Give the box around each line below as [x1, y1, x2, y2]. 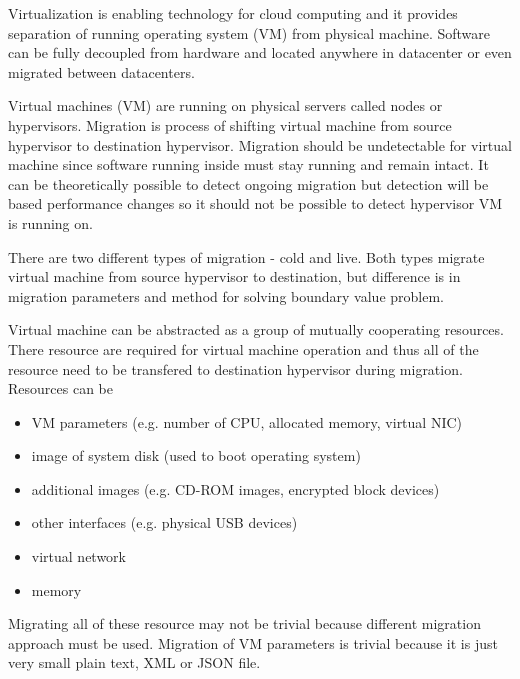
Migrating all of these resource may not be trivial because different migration [8, 613, 481, 634]
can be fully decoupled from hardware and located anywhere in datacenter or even [8, 42, 512, 63]
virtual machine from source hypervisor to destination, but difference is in [8, 266, 461, 287]
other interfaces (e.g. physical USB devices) [31, 512, 298, 533]
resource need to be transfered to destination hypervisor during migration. [8, 358, 463, 379]
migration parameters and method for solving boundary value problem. [8, 285, 445, 306]
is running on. [8, 212, 93, 233]
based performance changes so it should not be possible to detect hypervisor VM [8, 193, 503, 214]
